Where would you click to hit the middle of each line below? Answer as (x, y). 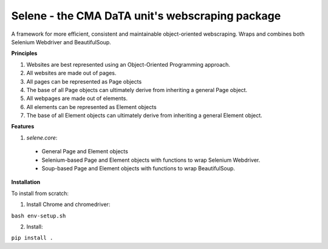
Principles (24, 53)
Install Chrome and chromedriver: (68, 204)
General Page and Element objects (85, 151)
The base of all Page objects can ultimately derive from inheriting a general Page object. (137, 90)
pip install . (32, 238)
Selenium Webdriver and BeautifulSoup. (61, 42)
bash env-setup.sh (39, 216)
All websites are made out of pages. (71, 73)
